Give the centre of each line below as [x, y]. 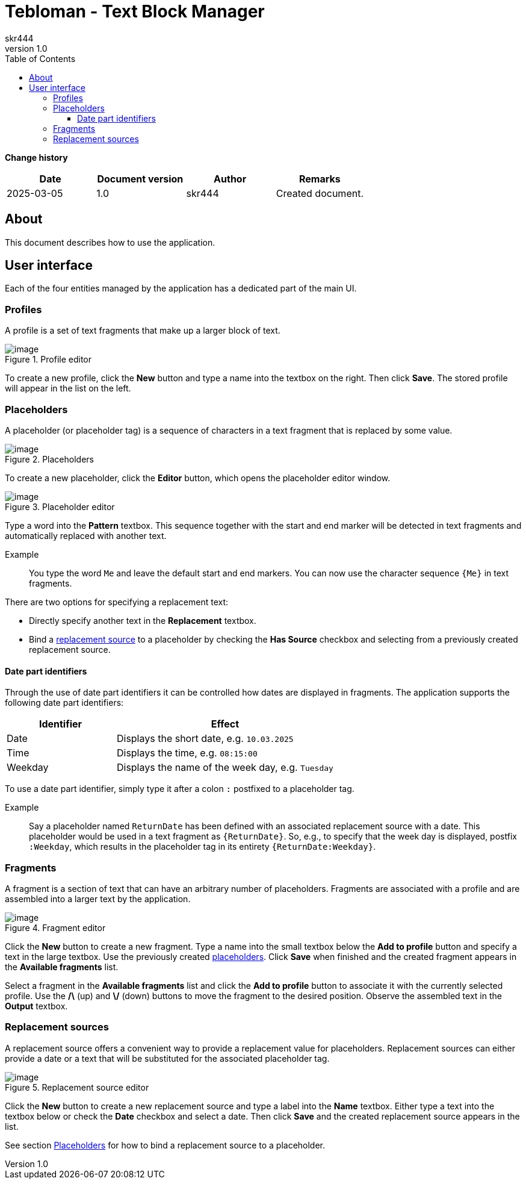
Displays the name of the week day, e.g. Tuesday [225, 768]
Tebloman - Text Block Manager [135, 11]
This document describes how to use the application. [110, 242]
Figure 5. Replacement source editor [77, 1087]
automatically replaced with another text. [86, 535]
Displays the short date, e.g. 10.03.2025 [205, 739]
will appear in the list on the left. [68, 388]
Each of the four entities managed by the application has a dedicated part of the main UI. [181, 288]
